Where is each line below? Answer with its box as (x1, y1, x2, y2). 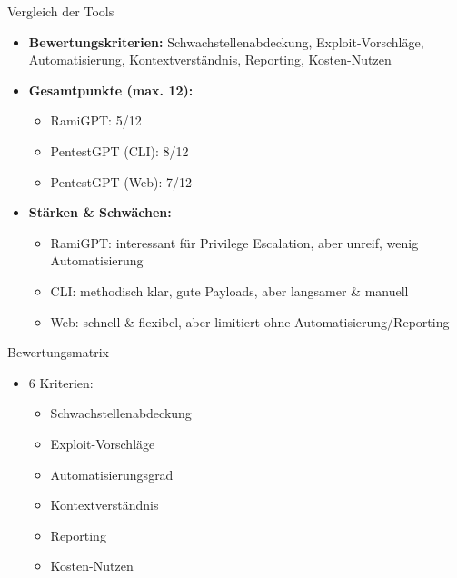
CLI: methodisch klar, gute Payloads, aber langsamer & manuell (50, 281, 409, 300)
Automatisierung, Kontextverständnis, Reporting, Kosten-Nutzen (28, 50, 392, 69)
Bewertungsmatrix (7, 343, 109, 362)
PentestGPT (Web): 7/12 (50, 172, 192, 191)
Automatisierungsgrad (50, 464, 174, 483)
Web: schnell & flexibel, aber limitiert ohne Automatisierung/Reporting (50, 312, 450, 331)
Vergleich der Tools (7, 2, 114, 20)
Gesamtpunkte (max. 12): (28, 80, 194, 99)
